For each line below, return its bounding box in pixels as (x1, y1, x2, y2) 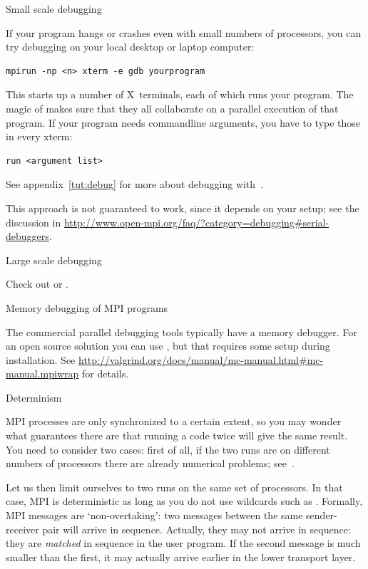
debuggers (6, 229, 49, 244)
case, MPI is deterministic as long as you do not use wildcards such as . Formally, (6, 494, 363, 508)
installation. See (6, 352, 76, 367)
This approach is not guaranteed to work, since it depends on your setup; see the (6, 200, 359, 215)
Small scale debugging (6, 1, 102, 16)
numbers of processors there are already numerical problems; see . (6, 456, 295, 471)
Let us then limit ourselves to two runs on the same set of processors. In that (6, 479, 343, 494)
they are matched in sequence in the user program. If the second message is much (6, 536, 361, 550)
